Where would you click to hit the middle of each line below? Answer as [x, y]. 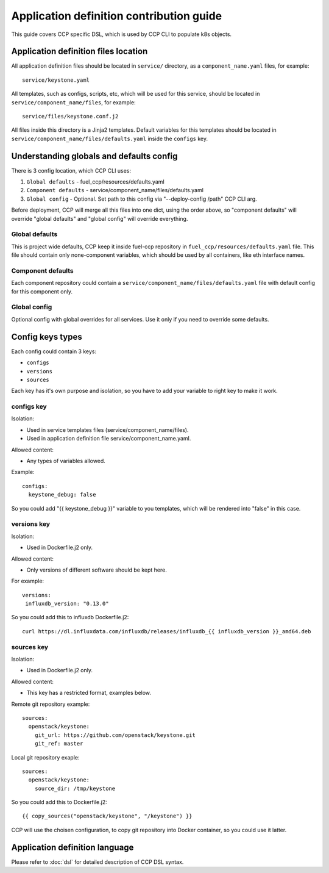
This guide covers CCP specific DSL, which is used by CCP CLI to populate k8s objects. [121, 34]
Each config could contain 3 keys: [54, 351]
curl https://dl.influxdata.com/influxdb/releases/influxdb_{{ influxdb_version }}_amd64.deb [167, 631]
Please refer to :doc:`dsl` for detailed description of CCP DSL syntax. [97, 862]
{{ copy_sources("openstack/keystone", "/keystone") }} [107, 816]
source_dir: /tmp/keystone [75, 788]
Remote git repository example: [51, 704]
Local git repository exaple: [45, 757]
